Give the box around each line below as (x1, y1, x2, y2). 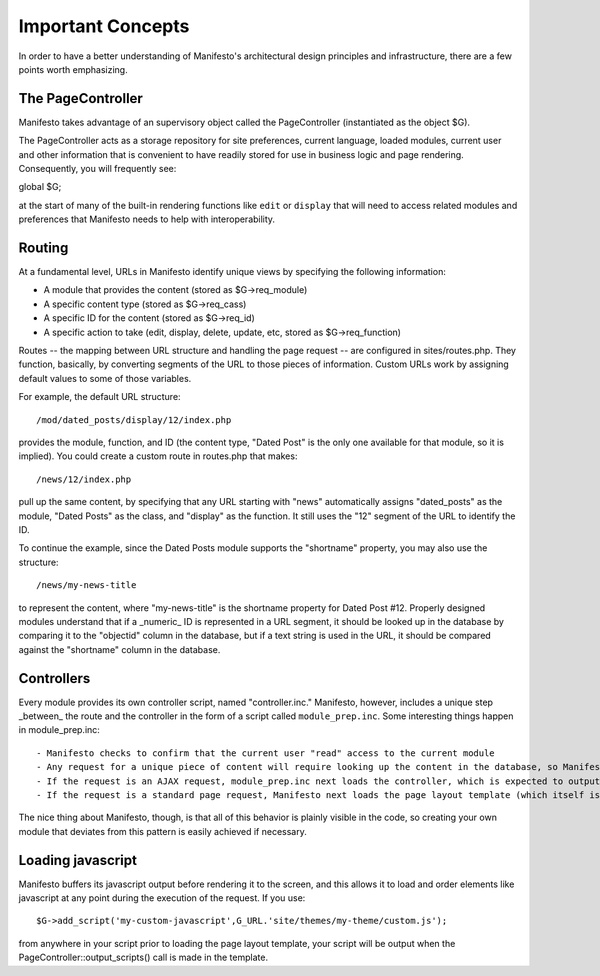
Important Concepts (18, 15, 190, 37)
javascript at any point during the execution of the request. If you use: (18, 892, 306, 904)
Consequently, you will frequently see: (18, 163, 177, 175)
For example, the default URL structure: (18, 391, 181, 403)
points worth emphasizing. (18, 63, 129, 75)
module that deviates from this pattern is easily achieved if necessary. (18, 825, 307, 837)
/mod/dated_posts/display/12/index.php (36, 414, 232, 425)
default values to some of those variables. (18, 372, 192, 384)
